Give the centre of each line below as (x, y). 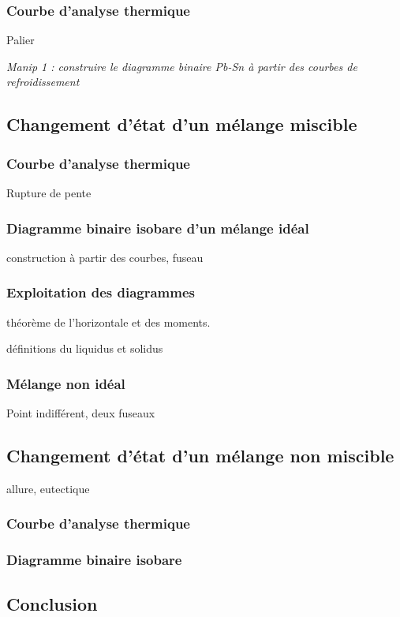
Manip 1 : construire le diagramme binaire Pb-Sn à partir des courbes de (182, 66)
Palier (21, 40)
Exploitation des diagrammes (101, 292)
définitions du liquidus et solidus (85, 348)
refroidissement (43, 82)
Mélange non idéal (66, 383)
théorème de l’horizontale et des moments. (108, 322)
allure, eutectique (48, 488)
